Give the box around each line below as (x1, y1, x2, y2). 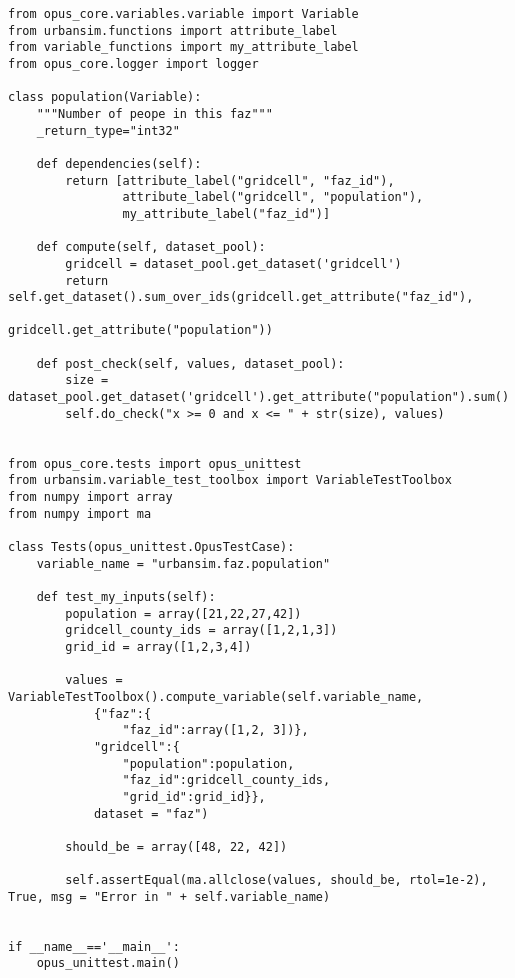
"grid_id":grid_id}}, (122, 789, 266, 804)
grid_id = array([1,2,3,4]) (65, 639, 252, 654)
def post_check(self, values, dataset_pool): (36, 356, 345, 371)
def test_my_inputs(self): (36, 589, 216, 604)
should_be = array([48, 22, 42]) (65, 839, 288, 854)
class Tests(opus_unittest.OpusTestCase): (8, 540, 295, 554)
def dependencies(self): (36, 156, 202, 171)
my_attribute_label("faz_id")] (122, 206, 331, 221)
